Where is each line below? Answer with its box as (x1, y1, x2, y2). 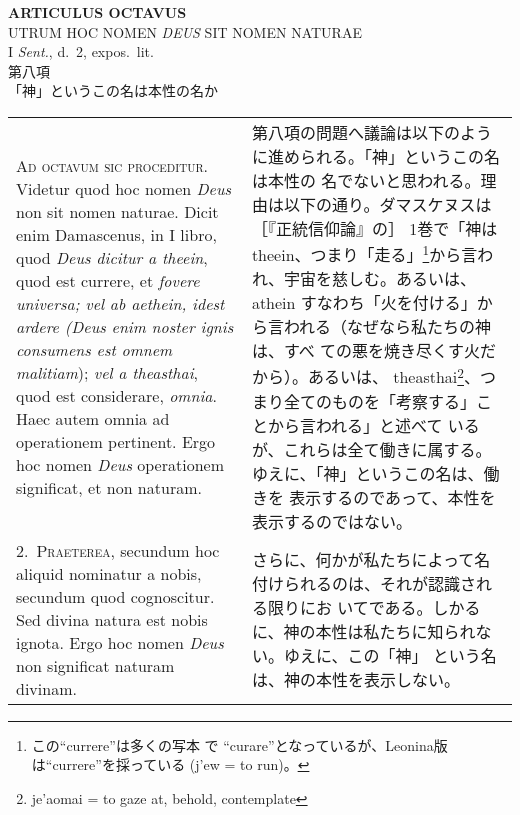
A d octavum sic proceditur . (16, 153, 208, 177)
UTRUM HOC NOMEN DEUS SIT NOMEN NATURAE (8, 21, 362, 42)
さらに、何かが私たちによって (251, 548, 475, 572)
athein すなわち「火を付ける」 (251, 291, 477, 315)
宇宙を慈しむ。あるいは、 (284, 267, 477, 291)
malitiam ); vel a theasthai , (16, 360, 199, 384)
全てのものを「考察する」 (283, 389, 476, 413)
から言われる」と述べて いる (267, 413, 480, 437)
